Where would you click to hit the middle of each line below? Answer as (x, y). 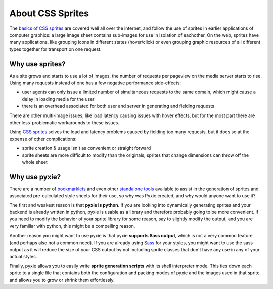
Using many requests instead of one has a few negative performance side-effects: (95, 83)
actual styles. (23, 257)
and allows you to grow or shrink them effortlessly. (62, 280)
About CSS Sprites (49, 13)
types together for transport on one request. (55, 49)
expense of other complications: (43, 139)
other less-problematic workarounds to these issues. (64, 122)
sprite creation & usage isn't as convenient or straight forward (86, 148)
